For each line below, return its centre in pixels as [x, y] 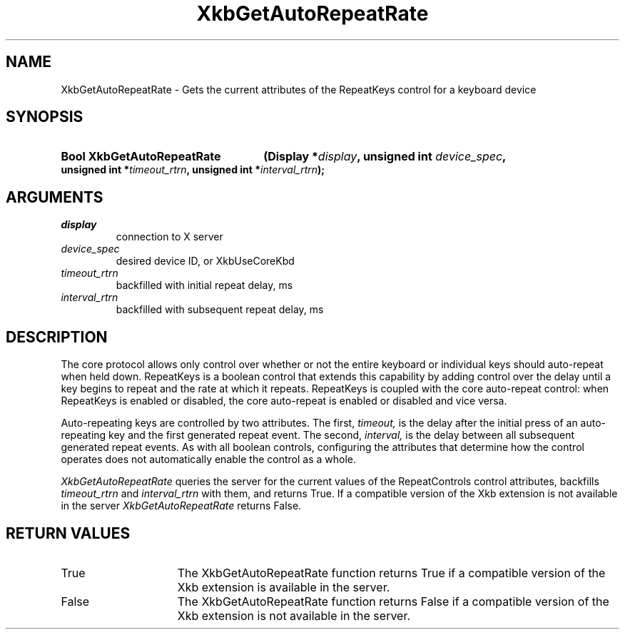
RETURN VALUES [68, 533]
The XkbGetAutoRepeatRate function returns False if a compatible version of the [393, 601]
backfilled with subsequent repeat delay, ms [220, 310]
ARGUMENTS [55, 197]
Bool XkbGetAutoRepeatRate [141, 157]
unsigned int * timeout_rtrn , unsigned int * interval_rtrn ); [193, 170]
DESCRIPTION [57, 337]
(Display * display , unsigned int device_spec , [385, 157]
